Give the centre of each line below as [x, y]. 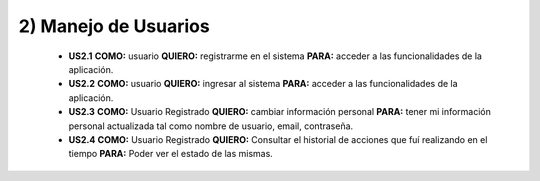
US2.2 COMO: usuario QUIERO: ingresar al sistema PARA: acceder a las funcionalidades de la [263, 84]
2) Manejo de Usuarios [114, 26]
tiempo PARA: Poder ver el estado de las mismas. [171, 154]
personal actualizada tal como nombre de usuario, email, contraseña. [211, 126]
